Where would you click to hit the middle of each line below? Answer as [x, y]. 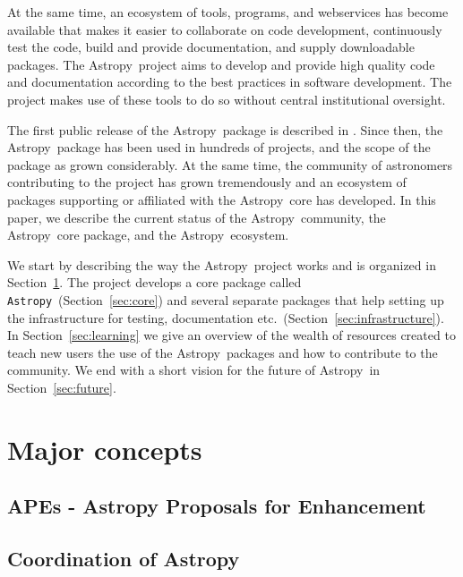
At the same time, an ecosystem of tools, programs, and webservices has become [228, 12]
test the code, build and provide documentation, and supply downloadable [211, 47]
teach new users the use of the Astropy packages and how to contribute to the [223, 352]
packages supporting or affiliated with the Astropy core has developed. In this [222, 199]
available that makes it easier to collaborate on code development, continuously [225, 29]
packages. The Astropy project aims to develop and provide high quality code [221, 64]
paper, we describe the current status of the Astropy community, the [197, 217]
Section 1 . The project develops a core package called [154, 282]
